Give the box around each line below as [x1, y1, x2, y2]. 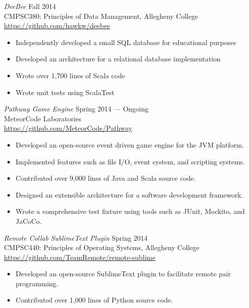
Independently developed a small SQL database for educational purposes [15, 37, 236, 47]
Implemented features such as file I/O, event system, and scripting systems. [15, 156, 245, 166]
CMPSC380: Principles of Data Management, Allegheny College [4, 10, 198, 21]
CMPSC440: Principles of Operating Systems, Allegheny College [4, 242, 199, 253]
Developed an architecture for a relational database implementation [15, 53, 221, 64]
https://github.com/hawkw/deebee [4, 20, 110, 31]
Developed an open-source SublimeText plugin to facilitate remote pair [15, 268, 231, 279]
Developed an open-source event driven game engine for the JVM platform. [15, 139, 244, 150]
